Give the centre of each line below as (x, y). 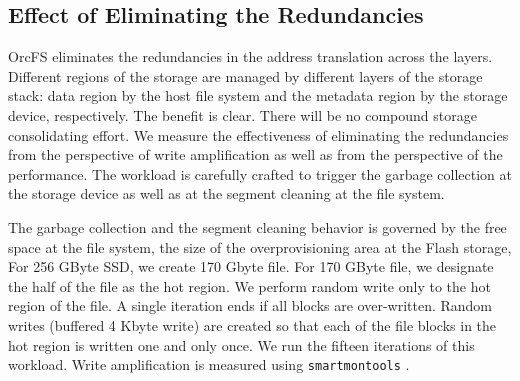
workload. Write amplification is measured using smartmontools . (209, 364)
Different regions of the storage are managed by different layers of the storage (245, 75)
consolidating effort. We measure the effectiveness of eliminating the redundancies (258, 134)
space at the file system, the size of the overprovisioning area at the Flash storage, (260, 246)
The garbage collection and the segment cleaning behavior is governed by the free (257, 226)
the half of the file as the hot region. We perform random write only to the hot (249, 285)
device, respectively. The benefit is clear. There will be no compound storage (242, 114)
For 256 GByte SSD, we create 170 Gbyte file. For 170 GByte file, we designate (251, 266)
